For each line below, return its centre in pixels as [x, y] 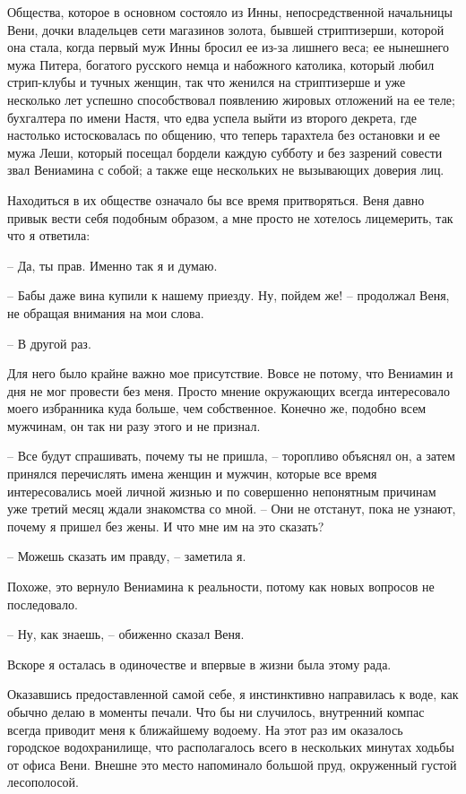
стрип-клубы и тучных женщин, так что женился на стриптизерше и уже [207, 82]
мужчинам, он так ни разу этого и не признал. [134, 425]
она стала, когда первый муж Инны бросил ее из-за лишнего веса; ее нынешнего [228, 47]
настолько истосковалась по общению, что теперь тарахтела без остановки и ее [224, 135]
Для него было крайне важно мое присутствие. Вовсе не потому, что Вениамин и [230, 373]
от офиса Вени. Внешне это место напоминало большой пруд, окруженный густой [232, 764]
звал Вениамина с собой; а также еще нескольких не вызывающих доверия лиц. [226, 170]
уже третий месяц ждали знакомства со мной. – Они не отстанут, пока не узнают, [232, 509]
